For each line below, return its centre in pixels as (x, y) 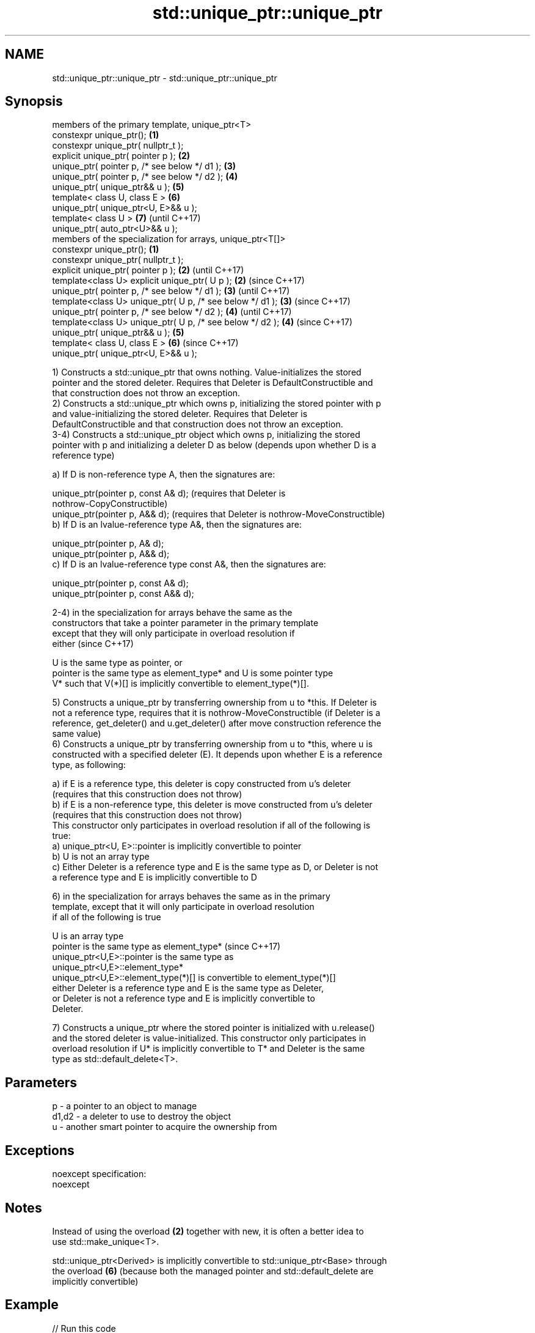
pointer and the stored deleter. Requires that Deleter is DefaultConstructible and (213, 383)
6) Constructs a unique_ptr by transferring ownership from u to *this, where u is (213, 744)
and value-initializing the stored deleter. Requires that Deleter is (180, 414)
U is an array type (88, 936)
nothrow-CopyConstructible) (110, 504)
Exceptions (40, 1150)
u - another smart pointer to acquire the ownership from (165, 1127)
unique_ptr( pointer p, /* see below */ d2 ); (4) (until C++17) (172, 312)
